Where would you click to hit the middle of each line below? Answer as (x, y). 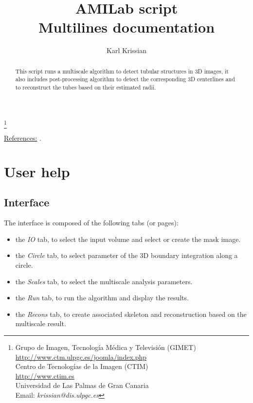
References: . (23, 138)
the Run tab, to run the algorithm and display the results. (102, 298)
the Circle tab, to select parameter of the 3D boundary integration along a (126, 255)
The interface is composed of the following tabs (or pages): (91, 223)
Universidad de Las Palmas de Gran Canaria (82, 385)
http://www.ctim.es (45, 376)
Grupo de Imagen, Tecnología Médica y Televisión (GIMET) (106, 347)
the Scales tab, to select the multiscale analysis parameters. (104, 281)
